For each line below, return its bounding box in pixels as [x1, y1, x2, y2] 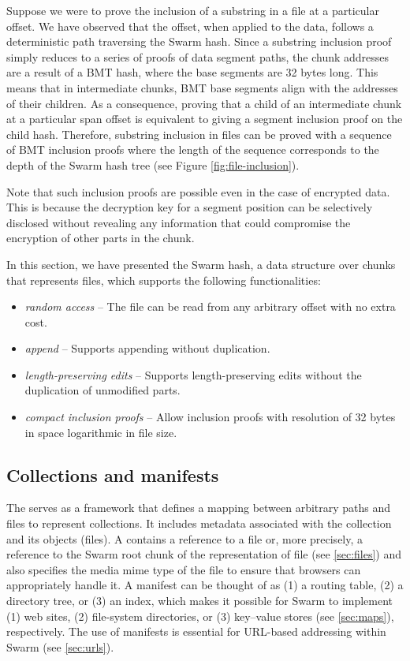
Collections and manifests [6, 462, 219, 487]
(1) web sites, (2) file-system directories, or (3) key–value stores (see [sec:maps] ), [6, 607, 394, 624]
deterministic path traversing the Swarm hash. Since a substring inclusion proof [6, 33, 392, 50]
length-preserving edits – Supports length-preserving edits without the [24, 366, 362, 383]
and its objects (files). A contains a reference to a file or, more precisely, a [6, 530, 363, 547]
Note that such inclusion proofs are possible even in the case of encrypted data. [6, 183, 390, 200]
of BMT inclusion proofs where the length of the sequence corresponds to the [6, 141, 379, 158]
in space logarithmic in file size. [24, 424, 177, 440]
